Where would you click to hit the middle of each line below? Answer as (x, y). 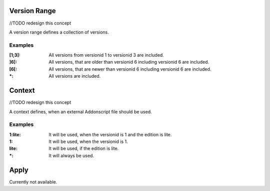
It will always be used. (71, 155)
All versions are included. (75, 76)
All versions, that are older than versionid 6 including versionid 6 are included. (129, 62)
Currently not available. (33, 182)
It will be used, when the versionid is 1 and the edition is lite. (110, 134)
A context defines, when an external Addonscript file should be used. (80, 112)
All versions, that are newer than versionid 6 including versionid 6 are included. (130, 69)
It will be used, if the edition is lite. (84, 148)
